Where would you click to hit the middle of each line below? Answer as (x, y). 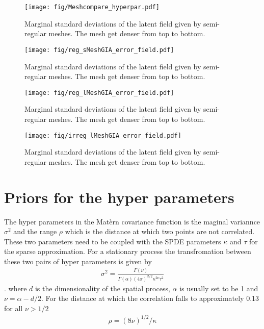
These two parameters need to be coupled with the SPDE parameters (113, 241)
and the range (35, 231)
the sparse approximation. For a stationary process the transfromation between (128, 251)
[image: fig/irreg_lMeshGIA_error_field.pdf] (103, 135)
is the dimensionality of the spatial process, (102, 288)
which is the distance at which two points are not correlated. (160, 231)
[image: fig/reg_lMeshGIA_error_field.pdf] (99, 93)
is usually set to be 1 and (219, 288)
